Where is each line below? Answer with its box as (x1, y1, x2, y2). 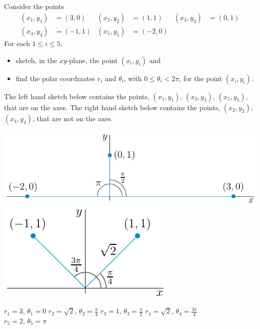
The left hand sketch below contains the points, (4, 91, 149, 101)
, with (123, 73, 142, 83)
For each (4, 38, 30, 49)
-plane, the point (66, 55, 118, 65)
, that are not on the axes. (32, 113, 113, 123)
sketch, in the (15, 55, 57, 65)
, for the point (179, 73, 222, 83)
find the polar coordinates (15, 73, 95, 83)
